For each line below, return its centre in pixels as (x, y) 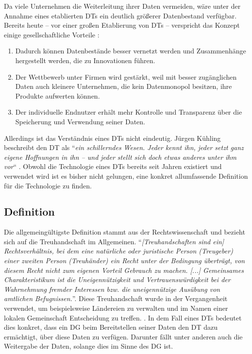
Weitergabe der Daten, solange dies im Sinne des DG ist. (89, 346)
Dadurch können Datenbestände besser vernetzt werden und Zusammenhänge (131, 51)
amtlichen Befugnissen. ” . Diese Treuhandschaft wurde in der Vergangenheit (116, 298)
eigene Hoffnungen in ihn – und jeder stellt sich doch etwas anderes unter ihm (120, 157)
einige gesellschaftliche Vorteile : (52, 34)
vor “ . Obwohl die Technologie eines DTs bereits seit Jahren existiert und (113, 166)
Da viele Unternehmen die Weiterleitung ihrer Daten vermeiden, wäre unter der (122, 6)
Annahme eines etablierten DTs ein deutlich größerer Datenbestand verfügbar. (120, 15)
